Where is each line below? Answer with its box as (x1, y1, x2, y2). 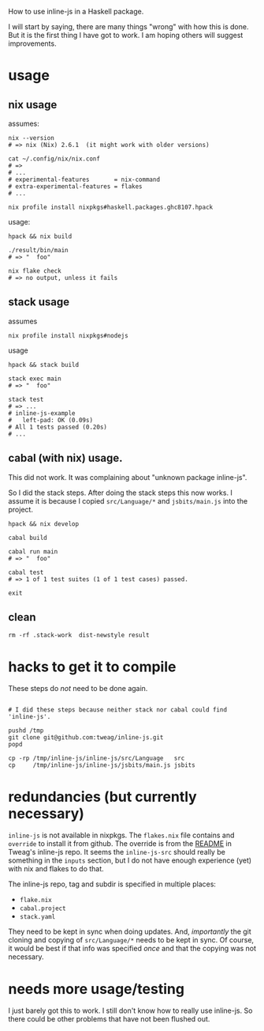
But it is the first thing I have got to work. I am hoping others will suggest (8, 31, 244, 40)
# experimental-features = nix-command (8, 176, 160, 183)
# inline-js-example (8, 409, 76, 417)
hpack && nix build (8, 232, 73, 240)
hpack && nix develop (8, 519, 80, 528)
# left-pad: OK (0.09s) (8, 416, 93, 424)
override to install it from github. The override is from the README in (8, 839, 232, 848)
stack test (8, 395, 44, 403)
